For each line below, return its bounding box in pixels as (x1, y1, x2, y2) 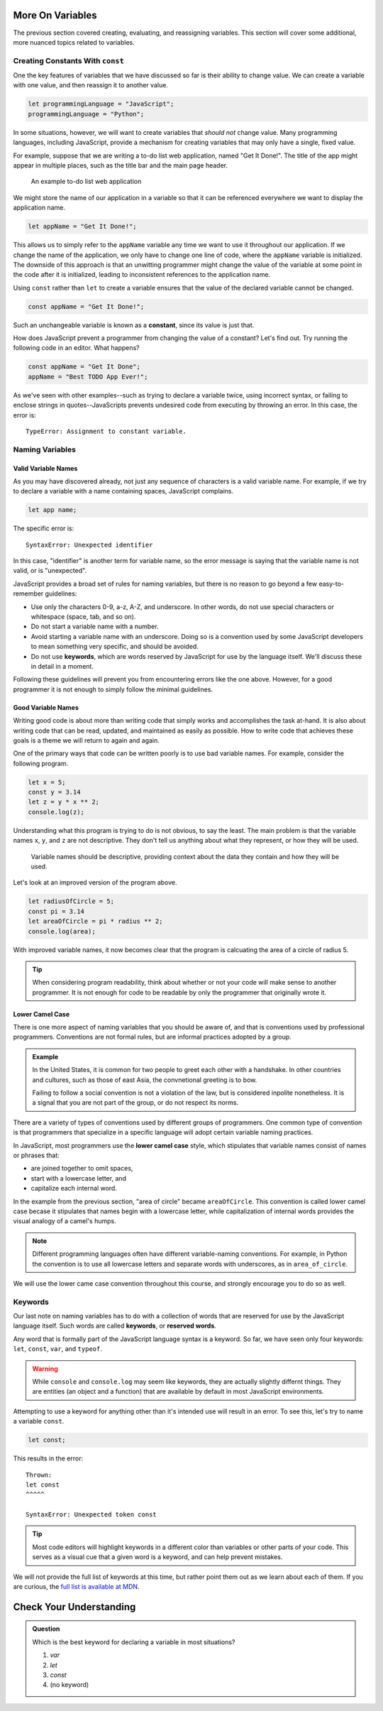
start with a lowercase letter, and (30, 1174, 127, 1182)
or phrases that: (13, 1151, 60, 1159)
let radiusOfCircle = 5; (28, 897, 115, 905)
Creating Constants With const (13, 55, 124, 65)
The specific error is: (13, 524, 74, 532)
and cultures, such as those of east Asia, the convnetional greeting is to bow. (32, 1076, 257, 1084)
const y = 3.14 (28, 788, 81, 797)
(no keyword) (50, 1680, 89, 1689)
